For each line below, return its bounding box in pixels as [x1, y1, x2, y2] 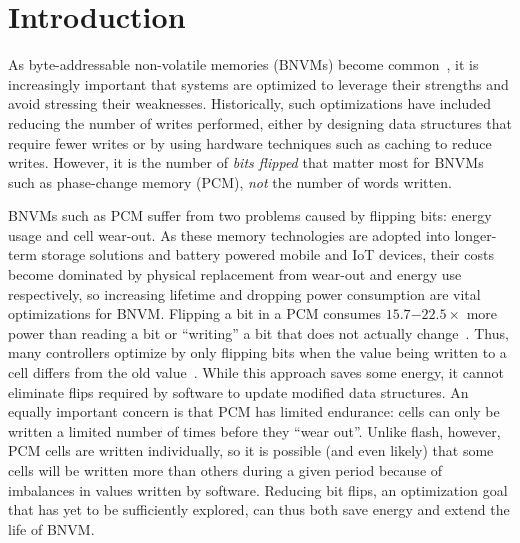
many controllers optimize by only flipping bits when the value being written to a [8, 342, 507, 363]
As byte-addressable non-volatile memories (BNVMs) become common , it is [8, 54, 479, 75]
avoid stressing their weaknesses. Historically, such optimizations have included [8, 93, 492, 114]
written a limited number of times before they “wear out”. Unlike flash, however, [8, 420, 501, 441]
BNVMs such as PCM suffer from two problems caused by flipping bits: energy [8, 205, 492, 226]
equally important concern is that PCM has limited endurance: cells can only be [8, 401, 500, 422]
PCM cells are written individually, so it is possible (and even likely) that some [8, 440, 494, 461]
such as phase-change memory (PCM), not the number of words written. [8, 171, 452, 192]
